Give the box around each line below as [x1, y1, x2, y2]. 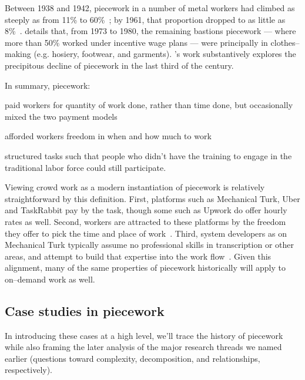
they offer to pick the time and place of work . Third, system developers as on [5, 227, 287, 239]
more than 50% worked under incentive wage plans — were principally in [5, 36, 268, 48]
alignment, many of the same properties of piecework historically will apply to [5, 261, 286, 274]
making [5, 48, 31, 60]
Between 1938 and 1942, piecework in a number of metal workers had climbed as [5, 2, 295, 14]
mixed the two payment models [5, 110, 118, 122]
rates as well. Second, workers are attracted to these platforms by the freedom [5, 215, 286, 227]
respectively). [5, 364, 53, 376]
